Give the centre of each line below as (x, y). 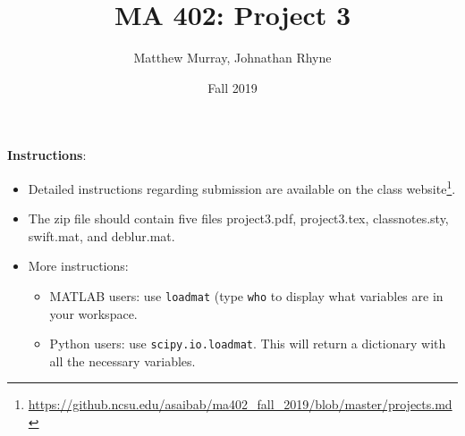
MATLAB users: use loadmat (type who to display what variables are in (246, 295)
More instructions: (78, 266)
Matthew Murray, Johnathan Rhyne (232, 58)
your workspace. (93, 313)
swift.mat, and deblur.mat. (101, 235)
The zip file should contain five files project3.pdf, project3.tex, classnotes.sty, (238, 218)
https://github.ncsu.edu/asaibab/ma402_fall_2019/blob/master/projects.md (240, 404)
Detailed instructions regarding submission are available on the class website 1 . (242, 187)
